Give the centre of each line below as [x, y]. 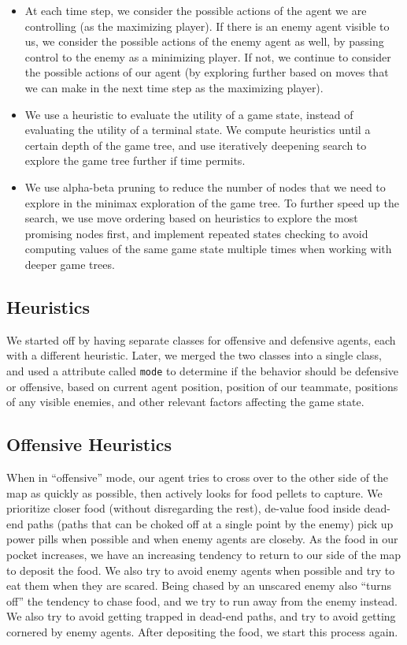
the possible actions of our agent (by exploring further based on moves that [207, 72]
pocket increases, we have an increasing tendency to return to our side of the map [203, 554]
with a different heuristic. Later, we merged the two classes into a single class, [194, 355]
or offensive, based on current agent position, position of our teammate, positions [202, 386]
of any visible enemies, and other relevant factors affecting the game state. [185, 402]
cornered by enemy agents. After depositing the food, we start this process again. [202, 631]
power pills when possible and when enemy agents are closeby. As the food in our [202, 539]
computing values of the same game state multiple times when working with [208, 249]
